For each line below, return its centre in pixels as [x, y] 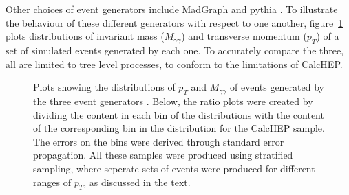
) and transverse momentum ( [244, 36]
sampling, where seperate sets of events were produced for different [174, 168]
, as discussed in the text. [137, 182]
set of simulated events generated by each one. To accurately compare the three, [175, 50]
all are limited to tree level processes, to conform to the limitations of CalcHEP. [174, 64]
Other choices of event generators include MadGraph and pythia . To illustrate [172, 9]
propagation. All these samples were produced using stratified [163, 155]
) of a [328, 36]
